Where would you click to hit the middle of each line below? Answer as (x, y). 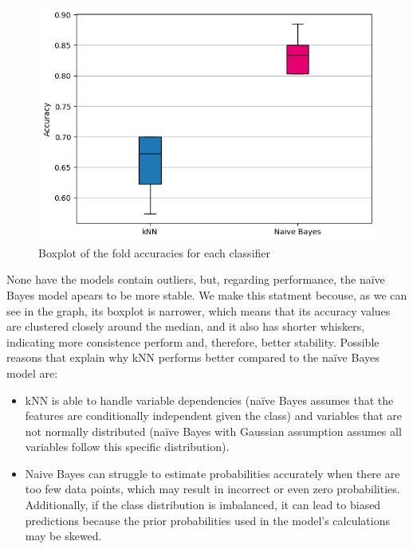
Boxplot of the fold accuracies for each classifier (155, 252)
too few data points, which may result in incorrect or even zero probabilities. (212, 489)
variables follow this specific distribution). (127, 447)
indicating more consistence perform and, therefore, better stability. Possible (193, 341)
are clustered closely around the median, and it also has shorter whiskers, (186, 326)
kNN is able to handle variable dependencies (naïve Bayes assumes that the (209, 400)
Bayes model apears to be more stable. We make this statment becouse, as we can (207, 294)
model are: (32, 373)
